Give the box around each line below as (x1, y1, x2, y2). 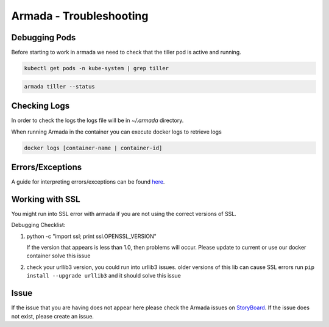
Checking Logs (11, 101, 70, 111)
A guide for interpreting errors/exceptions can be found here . (11, 178, 165, 185)
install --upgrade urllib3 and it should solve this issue (26, 272, 181, 279)
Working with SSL (11, 194, 80, 204)
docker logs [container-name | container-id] (24, 144, 163, 151)
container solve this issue (26, 252, 91, 259)
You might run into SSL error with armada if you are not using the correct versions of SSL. (11, 210, 237, 217)
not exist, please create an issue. (11, 312, 94, 320)
